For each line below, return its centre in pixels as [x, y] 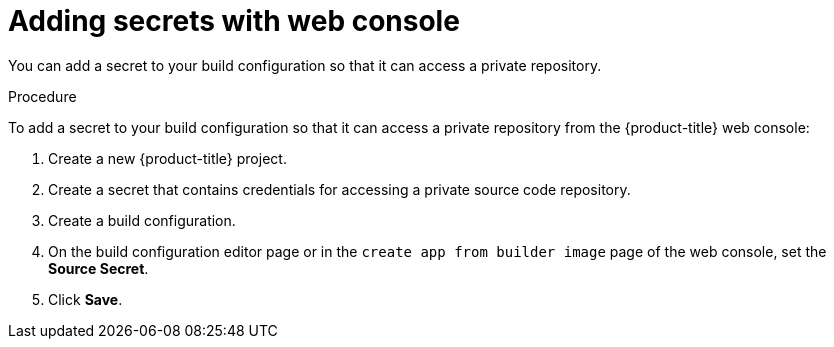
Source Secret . [98, 268]
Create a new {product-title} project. [167, 158]
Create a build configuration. [142, 220]
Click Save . [85, 299]
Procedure [42, 96]
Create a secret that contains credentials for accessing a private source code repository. [339, 189]
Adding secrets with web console [234, 21]
